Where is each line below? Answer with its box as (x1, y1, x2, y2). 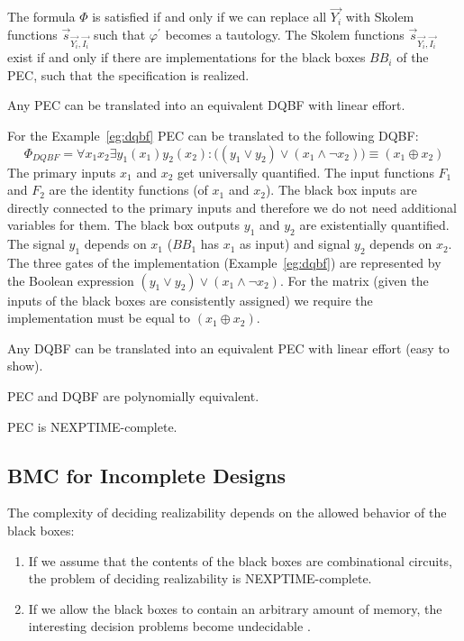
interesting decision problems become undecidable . (28, 617, 311, 636)
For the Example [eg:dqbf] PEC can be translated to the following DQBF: (7, 125, 419, 144)
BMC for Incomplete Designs (7, 461, 287, 489)
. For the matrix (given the (279, 270, 429, 289)
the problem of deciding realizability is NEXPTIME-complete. (28, 569, 372, 588)
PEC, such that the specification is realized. (7, 65, 250, 84)
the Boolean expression (7, 270, 134, 289)
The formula (7, 7, 76, 26)
